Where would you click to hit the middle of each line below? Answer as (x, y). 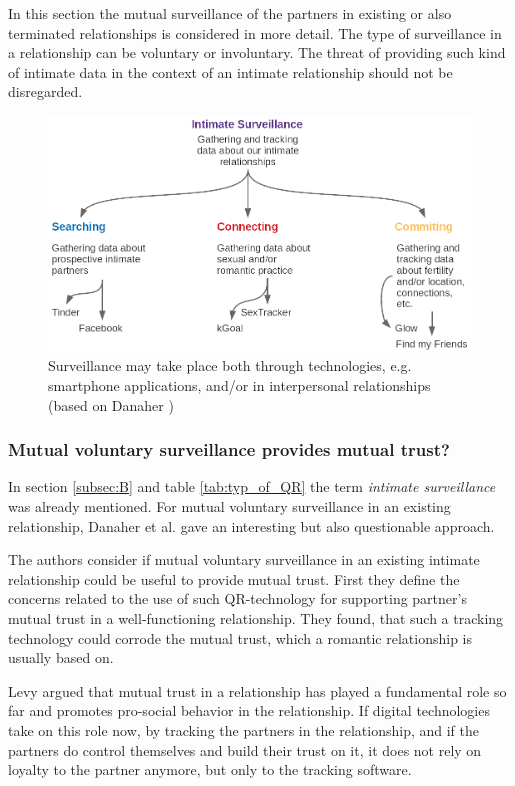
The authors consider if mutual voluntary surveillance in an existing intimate (244, 559)
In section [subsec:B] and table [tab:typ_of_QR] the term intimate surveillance (252, 486)
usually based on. (61, 657)
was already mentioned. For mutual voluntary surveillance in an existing (229, 506)
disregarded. (45, 91)
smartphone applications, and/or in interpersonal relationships (239, 385)
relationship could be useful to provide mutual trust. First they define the (234, 578)
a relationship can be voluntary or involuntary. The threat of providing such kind (257, 52)
